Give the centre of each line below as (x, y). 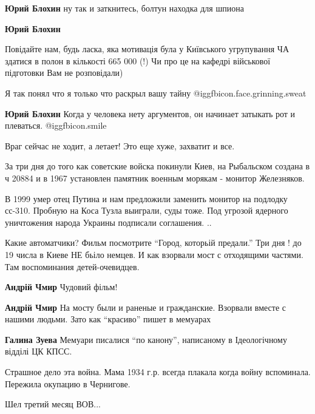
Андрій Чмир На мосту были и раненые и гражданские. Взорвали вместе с (146, 307)
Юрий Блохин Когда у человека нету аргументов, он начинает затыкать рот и (150, 113)
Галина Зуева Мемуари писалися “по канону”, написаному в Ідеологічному (146, 339)
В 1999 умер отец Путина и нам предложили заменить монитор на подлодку (146, 198)
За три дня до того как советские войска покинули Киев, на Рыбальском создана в (157, 166)
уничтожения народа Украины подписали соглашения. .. (108, 222)
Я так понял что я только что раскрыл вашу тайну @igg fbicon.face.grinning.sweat (156, 93)
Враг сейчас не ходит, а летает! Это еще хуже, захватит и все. (120, 145)
